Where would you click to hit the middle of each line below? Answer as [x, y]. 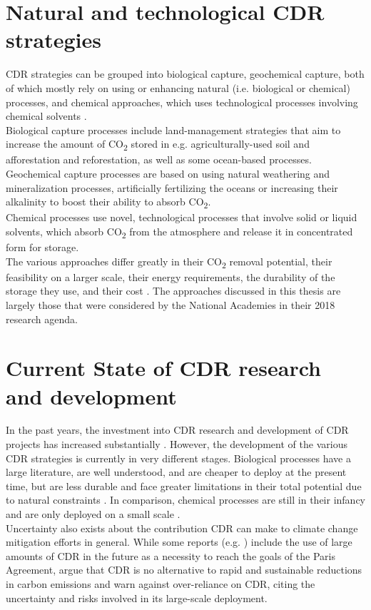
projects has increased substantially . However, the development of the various [177, 444]
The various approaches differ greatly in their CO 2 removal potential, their [169, 262]
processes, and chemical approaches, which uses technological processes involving [182, 102]
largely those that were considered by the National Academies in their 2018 [171, 304]
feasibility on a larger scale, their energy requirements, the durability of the [171, 276]
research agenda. [42, 319]
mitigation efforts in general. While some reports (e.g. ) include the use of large [179, 542]
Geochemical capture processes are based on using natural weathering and [168, 173]
